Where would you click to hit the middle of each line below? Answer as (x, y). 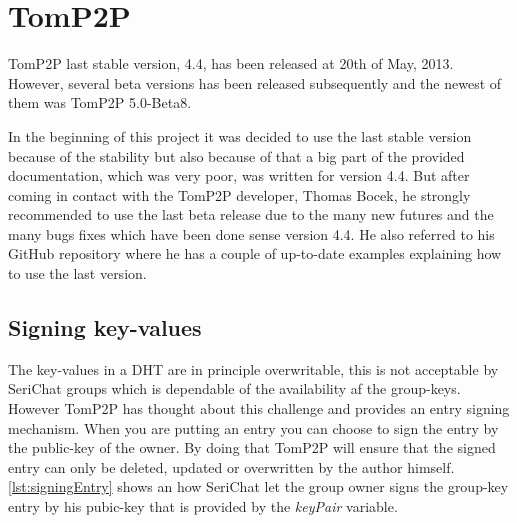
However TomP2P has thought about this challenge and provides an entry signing (259, 408)
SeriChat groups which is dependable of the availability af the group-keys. (234, 388)
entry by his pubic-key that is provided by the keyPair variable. (203, 506)
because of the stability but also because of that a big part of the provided (236, 155)
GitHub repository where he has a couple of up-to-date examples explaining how (255, 253)
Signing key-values (105, 327)
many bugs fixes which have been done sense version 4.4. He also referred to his (251, 233)
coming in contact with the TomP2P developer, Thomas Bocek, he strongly (239, 194)
